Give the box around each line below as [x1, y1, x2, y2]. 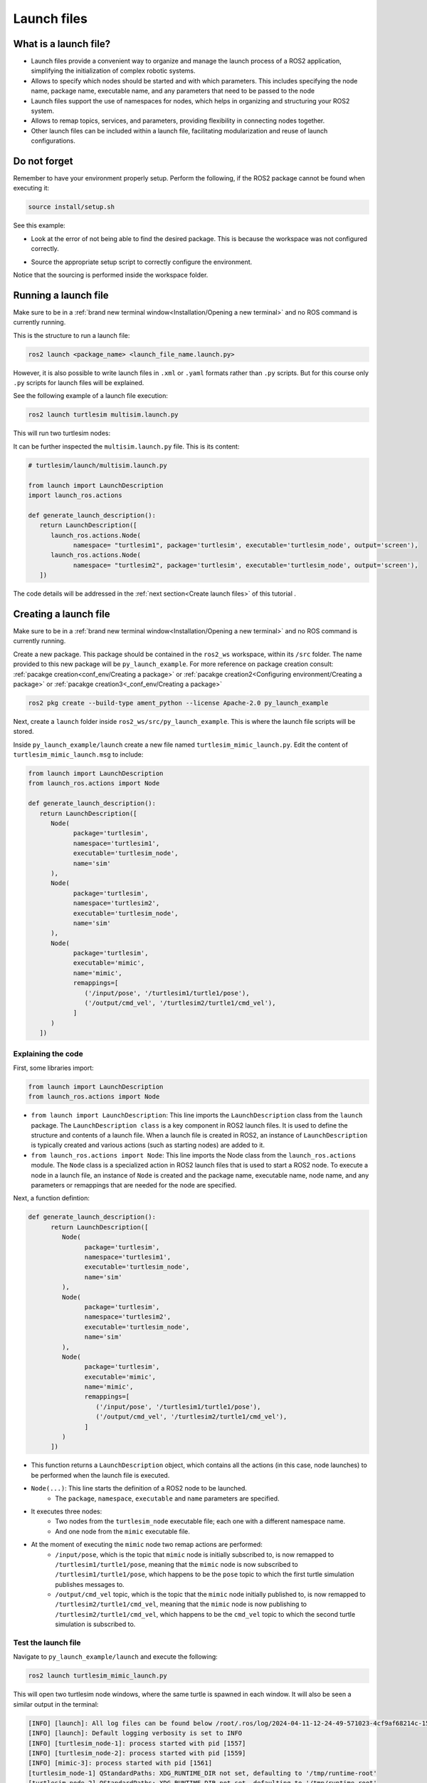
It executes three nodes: [31, 1507, 102, 1516]
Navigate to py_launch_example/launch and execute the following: [13, 1652, 218, 1661]
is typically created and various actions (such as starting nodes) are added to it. [31, 1141, 265, 1150]
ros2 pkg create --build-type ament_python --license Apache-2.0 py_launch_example [28, 699, 329, 707]
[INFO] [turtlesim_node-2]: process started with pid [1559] [28, 1749, 246, 1757]
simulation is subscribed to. [55, 1620, 136, 1629]
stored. [13, 727, 35, 736]
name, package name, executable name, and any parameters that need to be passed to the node [31, 86, 315, 96]
